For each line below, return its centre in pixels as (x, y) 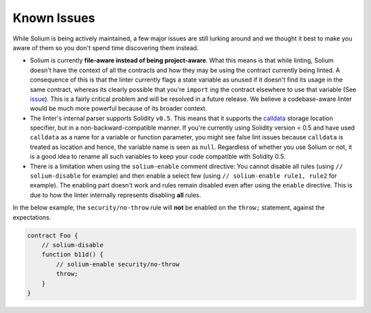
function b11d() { (72, 255)
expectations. (32, 217)
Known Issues (54, 18)
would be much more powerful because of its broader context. (119, 108)
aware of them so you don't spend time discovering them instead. (106, 47)
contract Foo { (53, 235)
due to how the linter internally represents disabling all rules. (116, 195)
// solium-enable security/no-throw (118, 264)
